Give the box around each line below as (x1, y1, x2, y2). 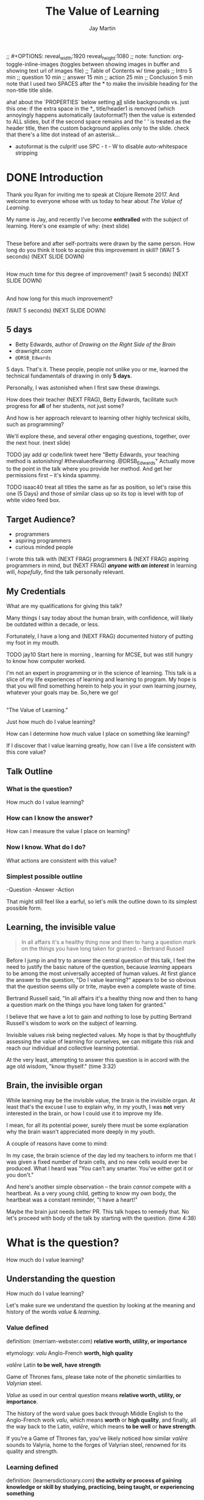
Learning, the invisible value (6, 922, 116, 932)
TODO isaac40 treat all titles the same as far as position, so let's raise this (6, 483, 192, 491)
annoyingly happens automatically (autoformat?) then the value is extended (6, 111, 196, 119)
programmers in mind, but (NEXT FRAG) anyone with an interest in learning (6, 562, 197, 570)
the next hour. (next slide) (6, 439, 71, 446)
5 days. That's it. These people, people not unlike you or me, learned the (6, 365, 189, 373)
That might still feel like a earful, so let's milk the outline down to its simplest (6, 898, 197, 905)
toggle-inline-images (6, 60, 59, 68)
